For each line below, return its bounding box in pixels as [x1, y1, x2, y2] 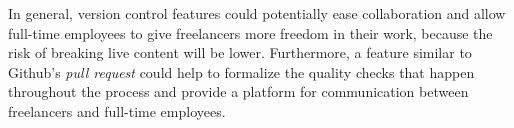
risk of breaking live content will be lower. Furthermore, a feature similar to [8, 42, 472, 63]
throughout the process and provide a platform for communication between [8, 81, 469, 102]
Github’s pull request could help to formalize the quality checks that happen [8, 61, 475, 82]
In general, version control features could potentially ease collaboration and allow [8, 3, 506, 23]
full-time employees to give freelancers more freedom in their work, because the [8, 22, 493, 43]
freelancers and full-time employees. [8, 100, 226, 121]
